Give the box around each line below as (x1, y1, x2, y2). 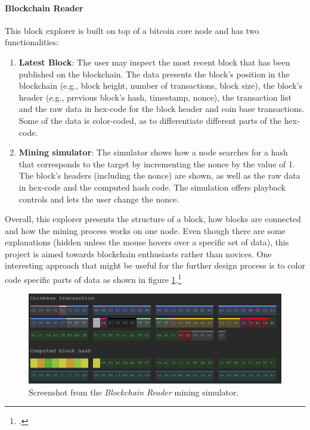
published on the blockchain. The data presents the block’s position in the (18, 67, 290, 80)
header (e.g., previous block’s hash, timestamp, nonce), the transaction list (18, 91, 292, 103)
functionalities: (5, 36, 58, 48)
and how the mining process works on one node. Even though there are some (5, 224, 286, 236)
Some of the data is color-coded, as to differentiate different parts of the (18, 114, 281, 126)
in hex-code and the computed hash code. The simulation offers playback (18, 180, 286, 193)
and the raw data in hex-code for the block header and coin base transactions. (18, 102, 305, 115)
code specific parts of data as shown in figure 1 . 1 (5, 272, 182, 285)
